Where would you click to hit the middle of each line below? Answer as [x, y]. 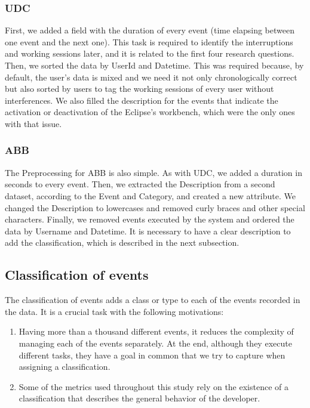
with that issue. [33, 123]
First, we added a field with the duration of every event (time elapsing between [150, 30]
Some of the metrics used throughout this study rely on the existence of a [154, 386]
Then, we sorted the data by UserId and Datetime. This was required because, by [154, 65]
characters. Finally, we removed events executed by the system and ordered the [150, 219]
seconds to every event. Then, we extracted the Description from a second [140, 184]
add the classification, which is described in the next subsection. [122, 242]
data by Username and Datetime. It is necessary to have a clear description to [148, 231]
